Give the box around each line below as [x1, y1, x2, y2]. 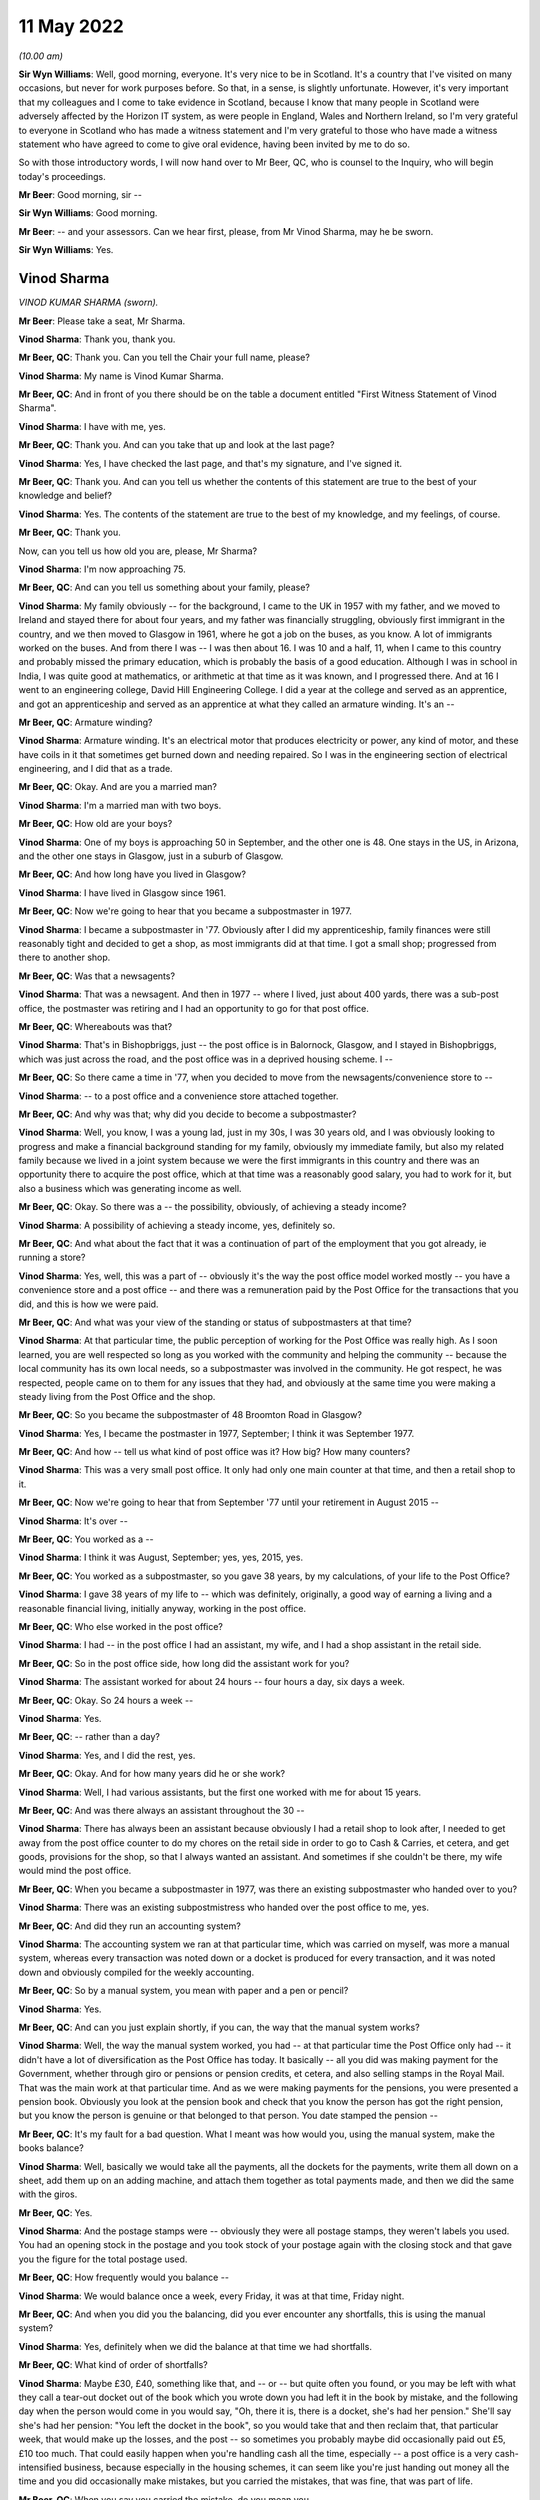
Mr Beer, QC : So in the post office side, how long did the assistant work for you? [18, 1657, 350, 1669]
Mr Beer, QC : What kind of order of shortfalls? [18, 2359, 209, 2371]
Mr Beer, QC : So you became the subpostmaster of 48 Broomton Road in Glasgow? [18, 1409, 362, 1421]
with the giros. [18, 2188, 78, 2200]
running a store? [18, 1251, 86, 1264]
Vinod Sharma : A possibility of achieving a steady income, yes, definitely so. [18, 1219, 335, 1231]
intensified [18, 2461, 62, 2473]
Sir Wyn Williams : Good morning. [18, 207, 158, 219]
